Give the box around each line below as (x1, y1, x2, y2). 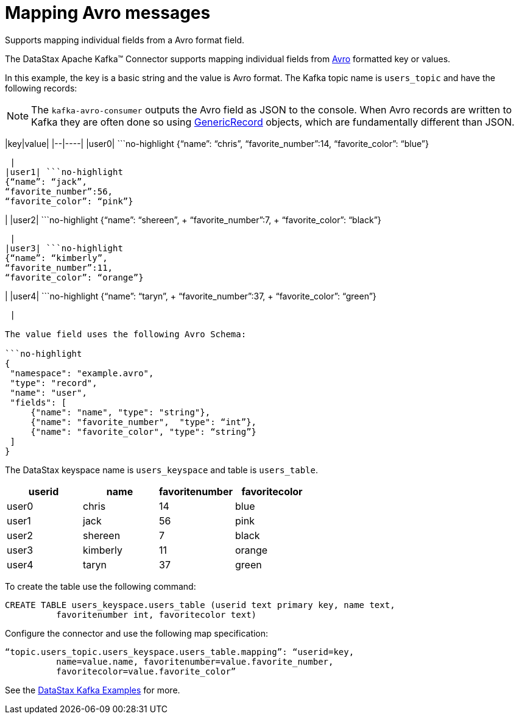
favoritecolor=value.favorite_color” (56, 666, 236, 676)
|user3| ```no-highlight (5, 243, 123, 253)
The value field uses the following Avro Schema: (5, 329, 247, 339)
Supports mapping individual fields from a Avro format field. (5, 34, 245, 45)
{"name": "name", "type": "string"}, (30, 407, 211, 417)
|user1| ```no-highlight (5, 166, 123, 177)
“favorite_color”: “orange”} (5, 272, 144, 282)
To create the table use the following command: (5, 581, 196, 592)
